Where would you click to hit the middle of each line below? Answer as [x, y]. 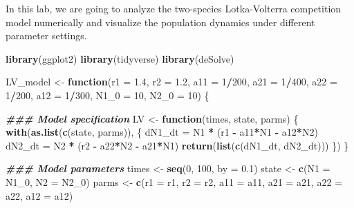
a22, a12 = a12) [39, 195]
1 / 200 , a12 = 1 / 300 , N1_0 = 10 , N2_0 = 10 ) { [108, 95]
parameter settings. [46, 35]
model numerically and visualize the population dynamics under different [160, 22]
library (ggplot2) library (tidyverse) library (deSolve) [120, 58]
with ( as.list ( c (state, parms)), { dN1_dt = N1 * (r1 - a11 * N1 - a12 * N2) [162, 132]
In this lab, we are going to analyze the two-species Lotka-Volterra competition [174, 8]
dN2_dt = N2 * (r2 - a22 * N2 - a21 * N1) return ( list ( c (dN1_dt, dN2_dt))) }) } [177, 145]
